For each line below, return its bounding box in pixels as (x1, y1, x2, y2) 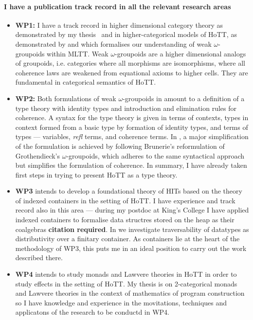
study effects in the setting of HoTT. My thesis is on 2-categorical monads (15, 278, 237, 288)
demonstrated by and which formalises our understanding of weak (15, 38, 212, 49)
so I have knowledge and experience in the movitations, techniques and (15, 297, 227, 307)
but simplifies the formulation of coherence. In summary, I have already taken (15, 160, 247, 170)
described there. (15, 252, 63, 263)
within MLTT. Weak (47, 48, 108, 58)
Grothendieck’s (15, 150, 60, 160)
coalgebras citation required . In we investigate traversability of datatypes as (15, 224, 249, 234)
